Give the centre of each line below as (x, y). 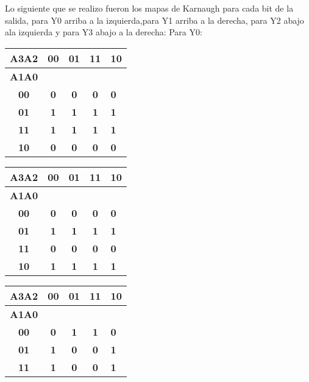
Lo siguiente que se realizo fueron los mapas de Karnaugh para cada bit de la (149, 8)
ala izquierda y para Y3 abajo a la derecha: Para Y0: (104, 32)
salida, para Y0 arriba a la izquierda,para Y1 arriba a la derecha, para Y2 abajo (154, 20)
